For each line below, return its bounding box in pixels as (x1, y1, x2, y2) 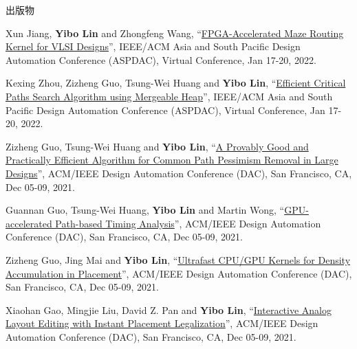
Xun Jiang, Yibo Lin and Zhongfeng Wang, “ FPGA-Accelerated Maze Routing (6, 25, 344, 40)
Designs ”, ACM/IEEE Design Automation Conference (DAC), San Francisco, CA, (6, 166, 352, 180)
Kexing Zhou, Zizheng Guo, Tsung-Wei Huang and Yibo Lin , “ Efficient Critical (6, 76, 346, 90)
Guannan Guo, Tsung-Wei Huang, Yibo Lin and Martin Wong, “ (6, 203, 285, 217)
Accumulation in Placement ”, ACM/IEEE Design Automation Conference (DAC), (6, 266, 352, 280)
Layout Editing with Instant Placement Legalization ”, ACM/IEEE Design (6, 316, 318, 330)
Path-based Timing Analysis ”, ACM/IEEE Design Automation (55, 216, 321, 230)
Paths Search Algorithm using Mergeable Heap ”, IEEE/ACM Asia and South (6, 89, 333, 103)
